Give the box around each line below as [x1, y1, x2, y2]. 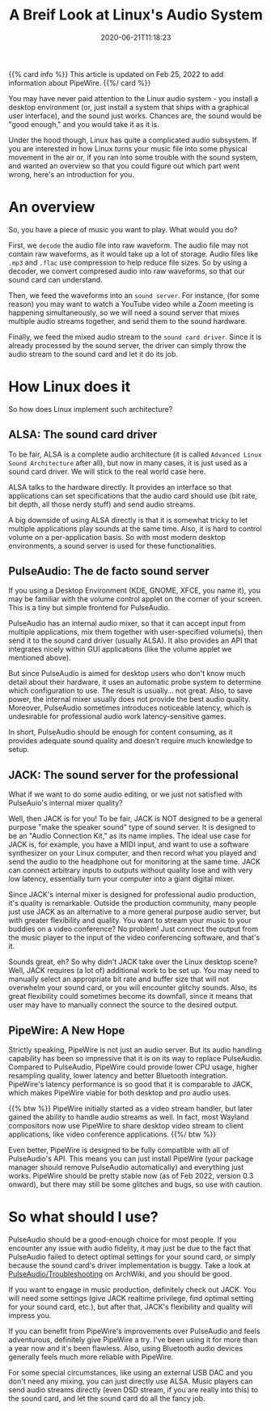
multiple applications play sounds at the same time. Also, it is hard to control [8, 524, 262, 533]
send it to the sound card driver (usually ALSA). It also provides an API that [8, 635, 257, 645]
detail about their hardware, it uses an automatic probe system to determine [8, 678, 261, 687]
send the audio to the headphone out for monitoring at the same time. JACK [8, 856, 261, 867]
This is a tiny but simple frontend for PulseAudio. [8, 603, 171, 613]
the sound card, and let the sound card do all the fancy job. [8, 1394, 205, 1403]
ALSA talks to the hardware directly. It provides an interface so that [8, 482, 232, 491]
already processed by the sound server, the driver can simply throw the [8, 340, 247, 350]
